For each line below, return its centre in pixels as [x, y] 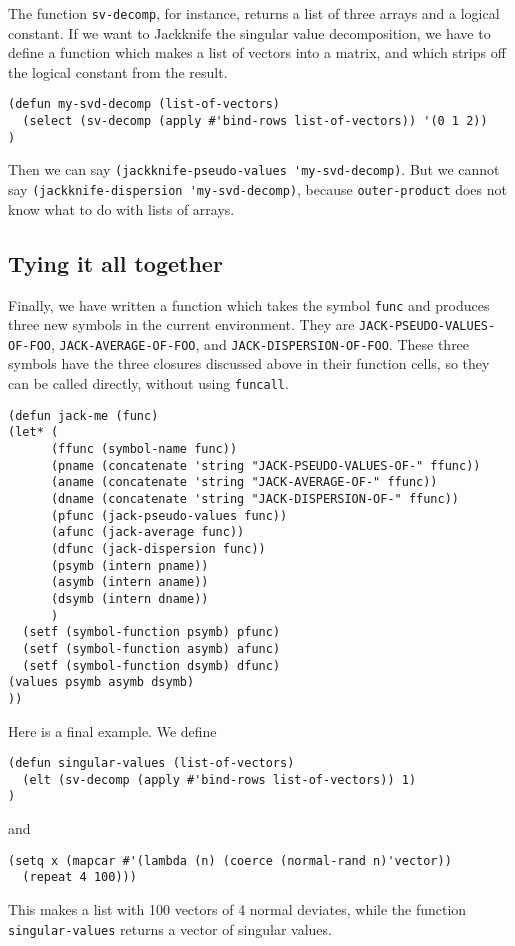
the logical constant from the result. [118, 71]
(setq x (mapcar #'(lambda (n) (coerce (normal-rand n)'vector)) [230, 860]
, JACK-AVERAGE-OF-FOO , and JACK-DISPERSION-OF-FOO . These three [260, 343]
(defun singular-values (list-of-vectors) [151, 763]
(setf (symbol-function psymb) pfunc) [151, 632]
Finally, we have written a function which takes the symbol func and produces [249, 304]
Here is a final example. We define [112, 730]
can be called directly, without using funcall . [148, 383]
